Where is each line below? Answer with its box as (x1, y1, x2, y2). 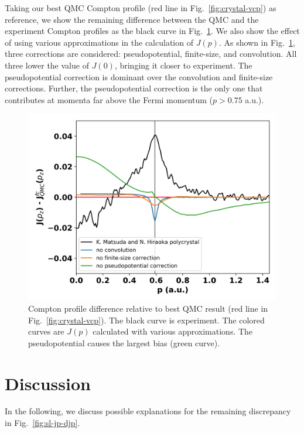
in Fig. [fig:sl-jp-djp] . (5, 417, 80, 429)
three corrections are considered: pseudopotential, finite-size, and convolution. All (5, 47, 297, 60)
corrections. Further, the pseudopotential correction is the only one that (5, 82, 263, 94)
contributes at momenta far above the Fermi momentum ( (5, 93, 213, 105)
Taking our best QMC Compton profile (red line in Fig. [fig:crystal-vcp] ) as (5, 2, 276, 13)
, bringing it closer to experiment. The (114, 59, 252, 71)
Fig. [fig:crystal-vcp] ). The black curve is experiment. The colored (28, 313, 265, 326)
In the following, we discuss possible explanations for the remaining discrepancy (5, 405, 291, 417)
